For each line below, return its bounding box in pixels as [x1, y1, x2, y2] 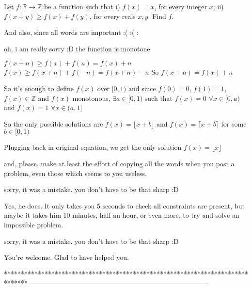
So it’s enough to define [4, 83, 74, 93]
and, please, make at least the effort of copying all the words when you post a [4, 158, 235, 168]
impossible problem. [4, 219, 63, 229]
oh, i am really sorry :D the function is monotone [4, 43, 150, 53]
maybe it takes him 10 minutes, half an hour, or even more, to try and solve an [4, 210, 239, 220]
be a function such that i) [44, 1, 120, 11]
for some [221, 118, 247, 128]
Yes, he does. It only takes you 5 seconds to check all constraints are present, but [4, 200, 245, 210]
